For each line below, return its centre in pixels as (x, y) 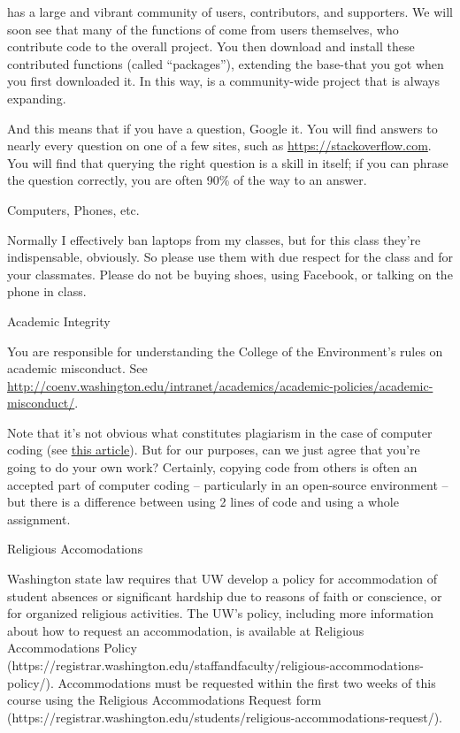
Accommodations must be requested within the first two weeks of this (247, 682)
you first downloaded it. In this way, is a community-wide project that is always (223, 81)
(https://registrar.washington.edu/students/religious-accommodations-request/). (225, 717)
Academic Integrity (59, 321)
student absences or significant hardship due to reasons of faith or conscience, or (225, 596)
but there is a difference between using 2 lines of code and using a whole (203, 502)
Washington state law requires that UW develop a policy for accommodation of (222, 579)
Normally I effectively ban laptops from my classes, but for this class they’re (214, 239)
